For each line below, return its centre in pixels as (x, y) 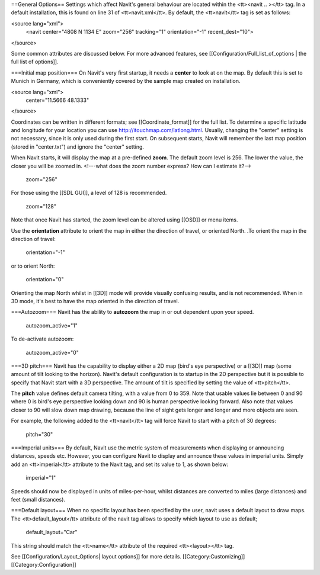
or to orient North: (33, 266)
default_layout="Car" (52, 532)
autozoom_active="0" (52, 352)
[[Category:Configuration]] (44, 565)
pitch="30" (39, 434)
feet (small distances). (38, 499)
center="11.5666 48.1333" (57, 100)
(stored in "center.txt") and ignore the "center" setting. (78, 147)
